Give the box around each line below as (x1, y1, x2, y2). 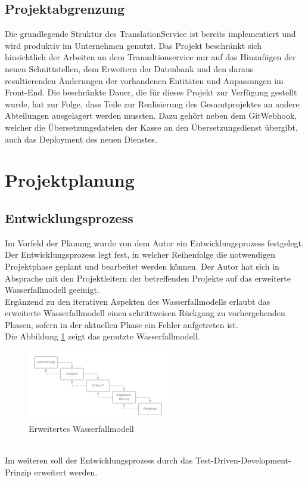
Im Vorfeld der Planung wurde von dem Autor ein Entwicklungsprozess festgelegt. (5, 236, 304, 249)
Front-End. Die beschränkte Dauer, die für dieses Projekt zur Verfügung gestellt (5, 86, 297, 98)
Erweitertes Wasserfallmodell (29, 422, 134, 435)
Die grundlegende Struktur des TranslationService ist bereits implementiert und (5, 27, 296, 40)
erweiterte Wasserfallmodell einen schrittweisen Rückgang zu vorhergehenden (5, 307, 285, 319)
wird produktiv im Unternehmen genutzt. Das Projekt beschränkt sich (5, 39, 262, 51)
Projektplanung (5, 168, 135, 192)
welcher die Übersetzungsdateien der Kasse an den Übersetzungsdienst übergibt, (5, 120, 298, 133)
